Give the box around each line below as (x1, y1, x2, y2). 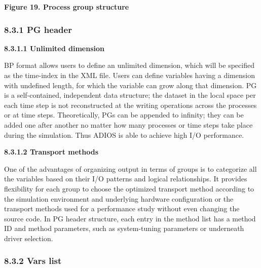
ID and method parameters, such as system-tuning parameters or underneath (4, 223, 244, 234)
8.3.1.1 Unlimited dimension (4, 43, 105, 53)
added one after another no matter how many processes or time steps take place (4, 119, 253, 130)
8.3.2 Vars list (4, 254, 62, 267)
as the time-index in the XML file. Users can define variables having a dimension (4, 70, 255, 80)
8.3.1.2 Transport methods (4, 146, 99, 157)
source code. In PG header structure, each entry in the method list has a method (4, 213, 256, 223)
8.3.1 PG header (4, 23, 72, 35)
